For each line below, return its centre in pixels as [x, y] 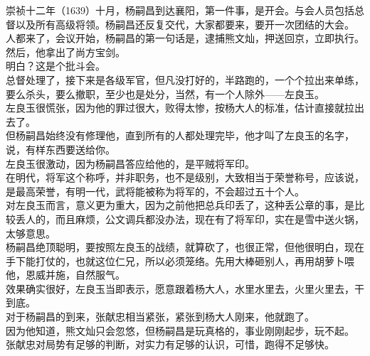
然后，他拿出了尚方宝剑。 [65, 52]
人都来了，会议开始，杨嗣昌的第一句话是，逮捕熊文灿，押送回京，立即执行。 [185, 38]
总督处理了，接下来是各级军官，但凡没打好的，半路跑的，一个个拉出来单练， [185, 79]
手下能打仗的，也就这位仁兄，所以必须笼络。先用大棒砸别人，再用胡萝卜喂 [180, 260]
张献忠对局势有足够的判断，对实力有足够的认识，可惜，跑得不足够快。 [170, 344]
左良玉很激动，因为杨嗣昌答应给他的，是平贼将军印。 [130, 163]
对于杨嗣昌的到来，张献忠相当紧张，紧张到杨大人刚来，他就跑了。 [160, 317]
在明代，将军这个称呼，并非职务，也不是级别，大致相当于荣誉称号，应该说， [185, 177]
